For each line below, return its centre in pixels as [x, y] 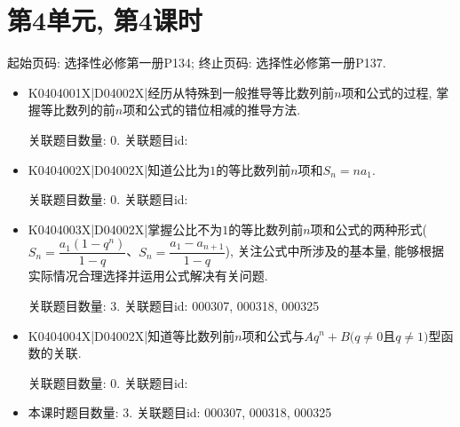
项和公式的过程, [387, 92]
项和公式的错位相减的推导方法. [212, 110]
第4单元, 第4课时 [105, 20]
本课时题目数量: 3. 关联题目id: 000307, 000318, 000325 [180, 412]
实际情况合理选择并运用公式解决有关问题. [148, 276]
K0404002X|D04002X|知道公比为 [119, 169]
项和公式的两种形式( [369, 229]
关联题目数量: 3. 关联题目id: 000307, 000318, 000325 [174, 305]
